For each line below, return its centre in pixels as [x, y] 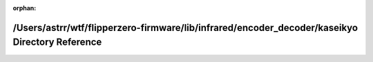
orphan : [25, 8]
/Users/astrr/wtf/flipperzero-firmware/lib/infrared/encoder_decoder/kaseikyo [185, 28]
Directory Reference [57, 42]
